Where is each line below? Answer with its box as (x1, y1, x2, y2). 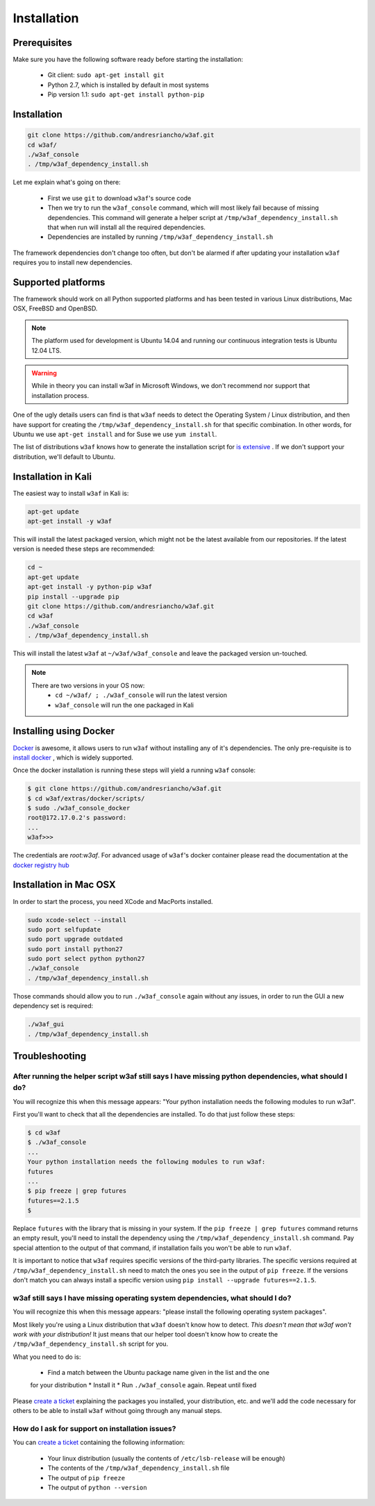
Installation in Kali (12, 471, 92, 483)
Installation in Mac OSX (12, 879, 116, 891)
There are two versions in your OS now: (31, 681, 145, 689)
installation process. (31, 391, 90, 399)
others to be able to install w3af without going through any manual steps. (12, 1407, 222, 1415)
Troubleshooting (12, 1051, 87, 1062)
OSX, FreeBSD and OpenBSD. (12, 304, 98, 312)
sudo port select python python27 (27, 955, 145, 963)
